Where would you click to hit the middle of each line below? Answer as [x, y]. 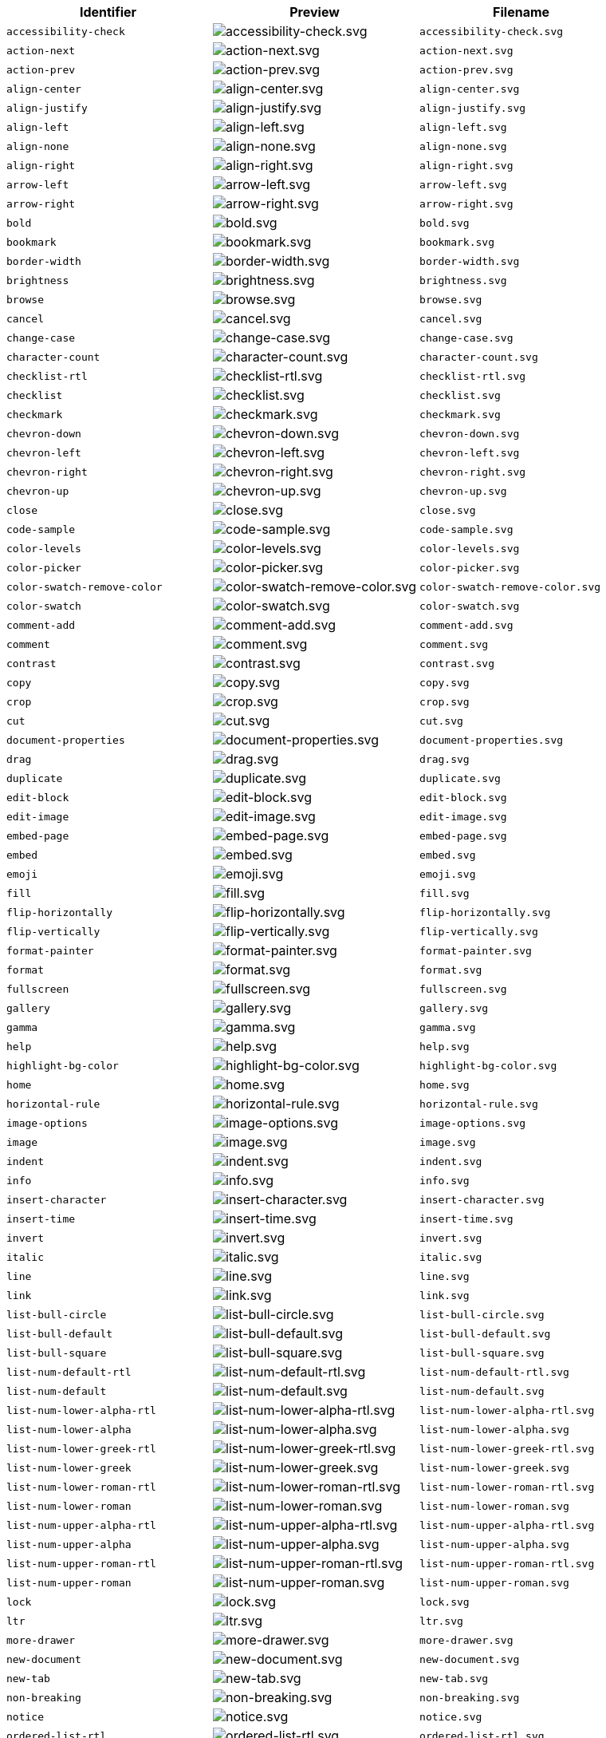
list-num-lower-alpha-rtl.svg [507, 1410]
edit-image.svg [463, 816]
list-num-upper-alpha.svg [494, 1544]
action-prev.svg [466, 69]
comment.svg [454, 644]
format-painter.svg [476, 950]
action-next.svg [466, 50]
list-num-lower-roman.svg [494, 1506]
